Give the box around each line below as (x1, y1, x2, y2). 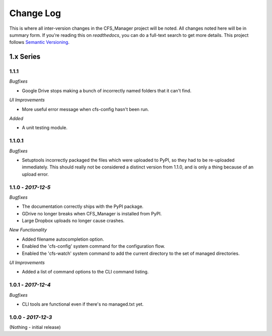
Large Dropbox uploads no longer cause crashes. (22, 217, 125, 224)
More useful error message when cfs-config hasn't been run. (22, 106, 149, 112)
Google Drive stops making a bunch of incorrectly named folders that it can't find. (22, 87, 191, 93)
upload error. (22, 171, 49, 177)
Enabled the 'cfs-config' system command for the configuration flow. (22, 243, 166, 249)
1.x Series (9, 52, 41, 61)
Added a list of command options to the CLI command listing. (22, 269, 149, 275)
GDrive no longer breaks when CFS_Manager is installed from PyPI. (22, 210, 162, 216)
